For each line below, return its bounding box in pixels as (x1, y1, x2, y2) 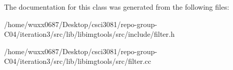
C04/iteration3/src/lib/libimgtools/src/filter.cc (4, 56, 151, 66)
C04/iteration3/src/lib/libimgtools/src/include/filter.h (4, 29, 175, 39)
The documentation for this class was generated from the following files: (4, 2, 229, 12)
